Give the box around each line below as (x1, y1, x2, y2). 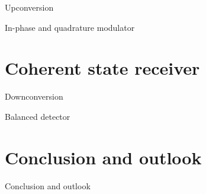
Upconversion (5, 1, 54, 13)
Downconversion (5, 90, 63, 103)
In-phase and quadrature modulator (5, 21, 135, 33)
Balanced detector (5, 110, 70, 122)
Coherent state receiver (5, 56, 200, 80)
